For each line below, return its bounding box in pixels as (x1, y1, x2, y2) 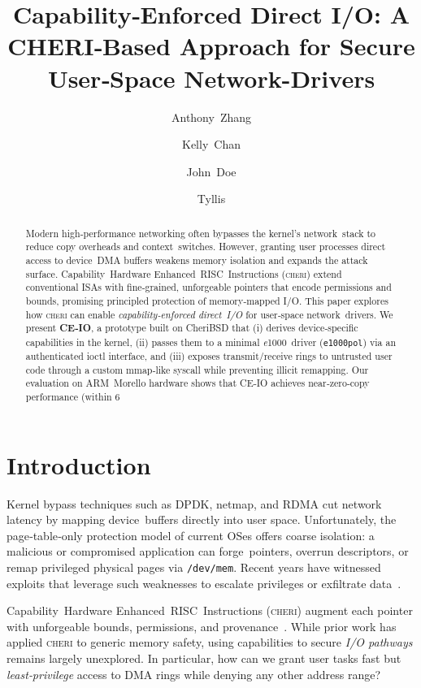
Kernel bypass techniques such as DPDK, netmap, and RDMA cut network (7, 495, 382, 512)
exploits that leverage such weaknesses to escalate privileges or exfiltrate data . (7, 574, 401, 591)
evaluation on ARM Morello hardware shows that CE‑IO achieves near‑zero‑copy (25, 376, 370, 390)
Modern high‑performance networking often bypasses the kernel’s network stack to (25, 226, 376, 240)
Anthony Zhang (171, 108, 252, 125)
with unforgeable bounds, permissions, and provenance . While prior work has (7, 617, 397, 634)
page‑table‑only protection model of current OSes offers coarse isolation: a (7, 526, 375, 543)
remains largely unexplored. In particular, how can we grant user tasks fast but (7, 650, 401, 667)
